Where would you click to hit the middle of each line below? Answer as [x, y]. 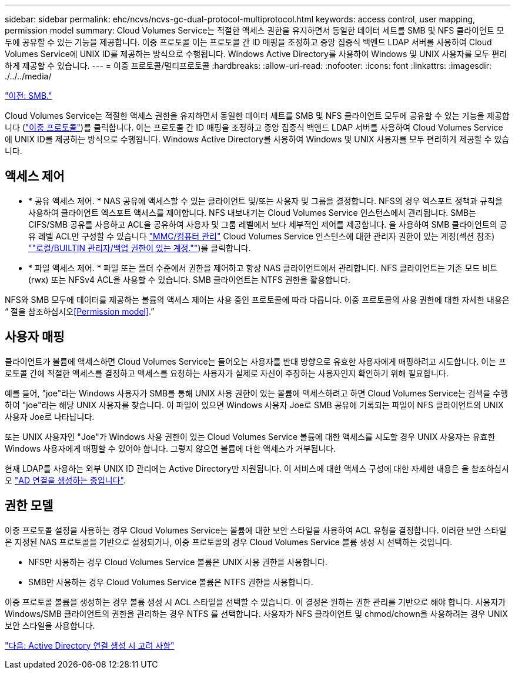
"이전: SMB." [29, 96]
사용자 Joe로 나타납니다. [50, 416]
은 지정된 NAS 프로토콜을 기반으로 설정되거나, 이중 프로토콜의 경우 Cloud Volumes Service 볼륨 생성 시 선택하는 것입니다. [229, 542]
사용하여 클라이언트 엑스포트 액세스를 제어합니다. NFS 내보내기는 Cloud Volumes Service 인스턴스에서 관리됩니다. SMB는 [252, 212]
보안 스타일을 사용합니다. [50, 625]
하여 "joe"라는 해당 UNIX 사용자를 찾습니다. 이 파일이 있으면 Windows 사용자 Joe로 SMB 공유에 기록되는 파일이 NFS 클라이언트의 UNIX [254, 405]
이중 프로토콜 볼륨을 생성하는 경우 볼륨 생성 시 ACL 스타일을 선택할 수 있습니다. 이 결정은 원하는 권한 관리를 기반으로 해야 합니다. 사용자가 [255, 602]
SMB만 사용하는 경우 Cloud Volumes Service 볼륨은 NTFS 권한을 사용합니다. [171, 582]
